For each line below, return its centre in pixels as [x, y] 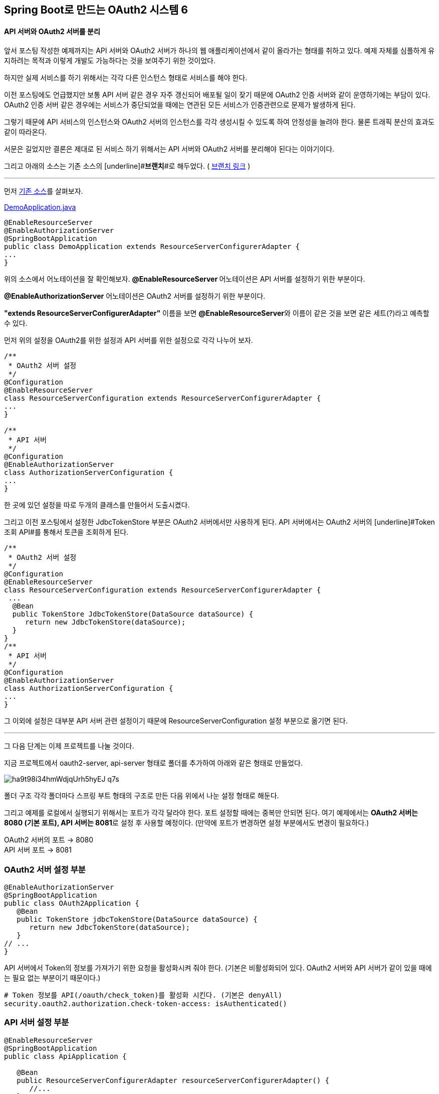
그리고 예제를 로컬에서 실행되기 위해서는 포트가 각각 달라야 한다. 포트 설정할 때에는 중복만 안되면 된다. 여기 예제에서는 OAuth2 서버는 [211, 813]
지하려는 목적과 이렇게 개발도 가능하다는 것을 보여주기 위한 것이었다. [110, 61]
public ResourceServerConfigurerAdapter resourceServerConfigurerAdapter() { [173, 1080]
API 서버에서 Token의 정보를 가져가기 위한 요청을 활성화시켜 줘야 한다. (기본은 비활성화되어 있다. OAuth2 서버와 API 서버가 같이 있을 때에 [218, 967]
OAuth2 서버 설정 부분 [45, 869]
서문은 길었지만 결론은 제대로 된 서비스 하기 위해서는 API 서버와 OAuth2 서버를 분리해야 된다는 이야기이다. [169, 149]
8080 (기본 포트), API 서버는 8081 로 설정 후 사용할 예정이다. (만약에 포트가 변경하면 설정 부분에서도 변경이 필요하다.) [187, 823]
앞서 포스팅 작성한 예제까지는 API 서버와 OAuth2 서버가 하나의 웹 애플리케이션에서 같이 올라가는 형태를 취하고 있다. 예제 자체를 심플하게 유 [220, 51]
